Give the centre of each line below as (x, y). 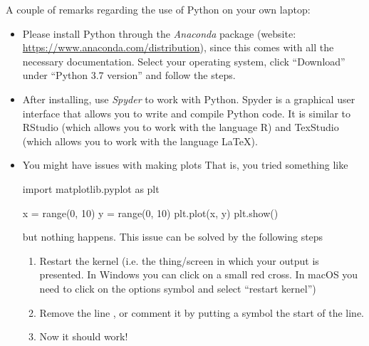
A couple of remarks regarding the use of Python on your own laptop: (158, 9)
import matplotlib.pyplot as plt (91, 188)
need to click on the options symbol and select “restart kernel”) (178, 288)
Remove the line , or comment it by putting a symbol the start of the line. (202, 312)
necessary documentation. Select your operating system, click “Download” (184, 61)
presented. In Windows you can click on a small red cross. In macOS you (199, 274)
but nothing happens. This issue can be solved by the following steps (173, 237)
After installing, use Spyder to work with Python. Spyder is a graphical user (189, 99)
